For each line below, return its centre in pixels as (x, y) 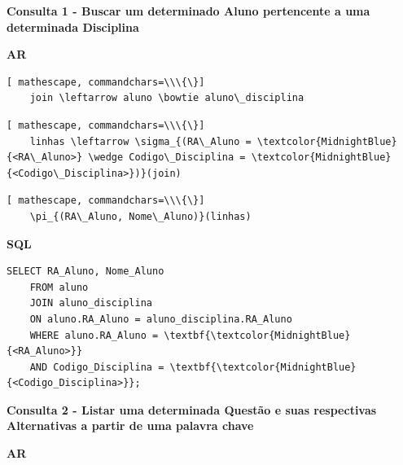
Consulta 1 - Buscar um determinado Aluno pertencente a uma (188, 11)
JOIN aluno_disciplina (91, 303)
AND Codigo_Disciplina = (97, 367)
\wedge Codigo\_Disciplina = (167, 158)
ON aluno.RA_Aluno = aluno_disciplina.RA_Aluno (161, 319)
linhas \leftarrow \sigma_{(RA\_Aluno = (140, 141)
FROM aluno (59, 287)
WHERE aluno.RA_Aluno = (94, 335)
